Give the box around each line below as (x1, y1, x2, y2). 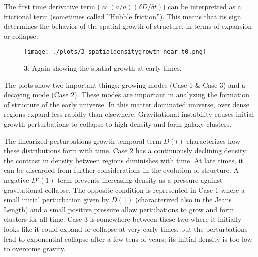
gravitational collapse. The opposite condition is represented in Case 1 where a (4, 184, 245, 195)
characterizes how (186, 135, 240, 146)
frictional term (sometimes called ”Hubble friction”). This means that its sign (4, 11, 241, 21)
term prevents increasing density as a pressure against (57, 174, 223, 185)
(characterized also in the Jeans (135, 194, 232, 205)
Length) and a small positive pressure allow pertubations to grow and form (4, 204, 234, 214)
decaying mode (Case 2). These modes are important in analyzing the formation (4, 89, 250, 100)
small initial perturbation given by (4, 194, 109, 205)
